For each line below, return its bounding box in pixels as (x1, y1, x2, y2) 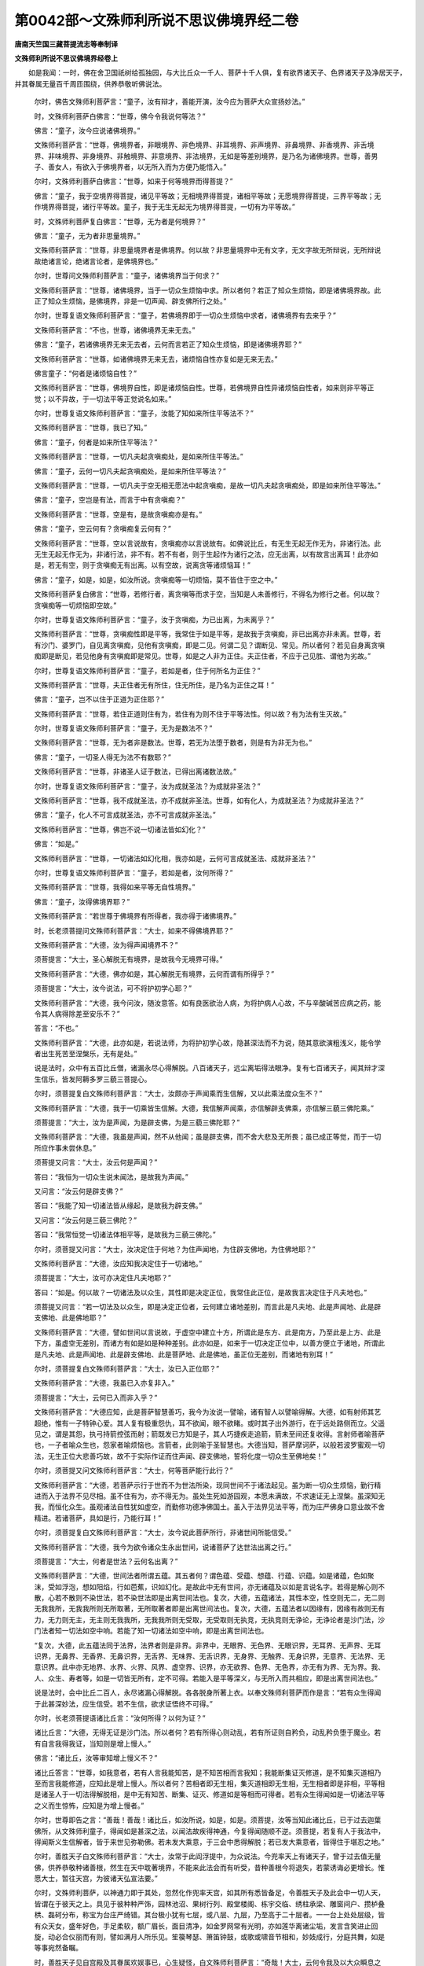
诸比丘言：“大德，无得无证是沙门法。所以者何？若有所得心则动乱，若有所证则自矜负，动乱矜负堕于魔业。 (34, 1728, 375, 1737)
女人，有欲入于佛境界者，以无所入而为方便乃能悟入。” (54, 162, 227, 172)
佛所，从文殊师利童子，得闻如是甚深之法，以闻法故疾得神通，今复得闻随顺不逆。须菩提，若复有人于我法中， (34, 1826, 385, 1835)
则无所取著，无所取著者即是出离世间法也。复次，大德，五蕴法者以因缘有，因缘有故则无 (95, 1604, 378, 1614)
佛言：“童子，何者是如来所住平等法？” (34, 437, 158, 447)
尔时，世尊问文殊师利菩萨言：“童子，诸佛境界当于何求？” (34, 271, 220, 281)
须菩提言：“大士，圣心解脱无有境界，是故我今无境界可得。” (34, 955, 223, 964)
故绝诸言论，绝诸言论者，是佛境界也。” (34, 256, 159, 266)
